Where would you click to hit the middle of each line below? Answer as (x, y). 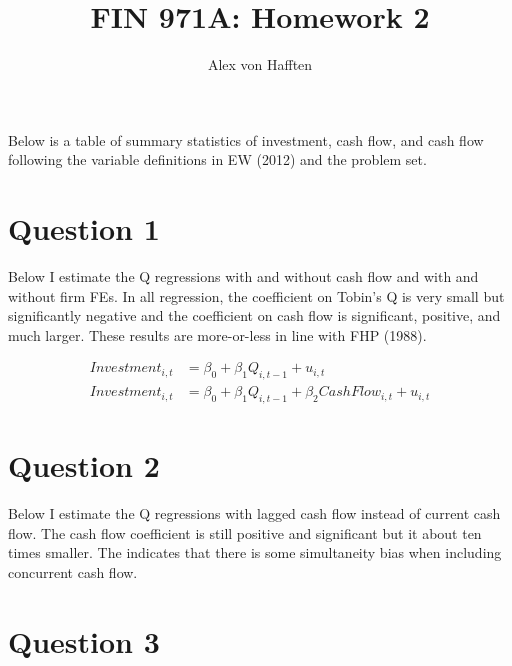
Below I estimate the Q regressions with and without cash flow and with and (243, 276)
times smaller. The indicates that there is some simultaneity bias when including (255, 552)
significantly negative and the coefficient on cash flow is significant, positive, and (254, 315)
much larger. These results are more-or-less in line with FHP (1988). (217, 334)
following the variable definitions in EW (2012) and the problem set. (217, 159)
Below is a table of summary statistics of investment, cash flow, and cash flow (246, 139)
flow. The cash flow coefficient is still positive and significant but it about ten (245, 532)
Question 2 (84, 465)
